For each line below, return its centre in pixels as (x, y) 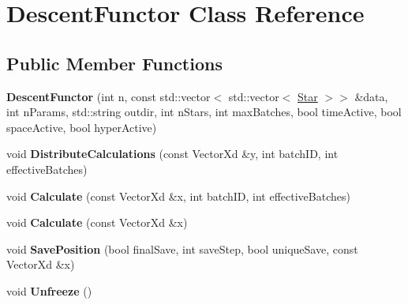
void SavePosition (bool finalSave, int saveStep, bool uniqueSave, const (182, 249)
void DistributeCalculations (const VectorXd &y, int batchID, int (172, 154)
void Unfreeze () (49, 290)
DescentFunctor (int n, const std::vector (109, 96)
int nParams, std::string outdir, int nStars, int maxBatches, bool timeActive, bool (204, 112)
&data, (371, 96)
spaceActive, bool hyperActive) (82, 127)
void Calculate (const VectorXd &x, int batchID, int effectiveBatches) (178, 196)
